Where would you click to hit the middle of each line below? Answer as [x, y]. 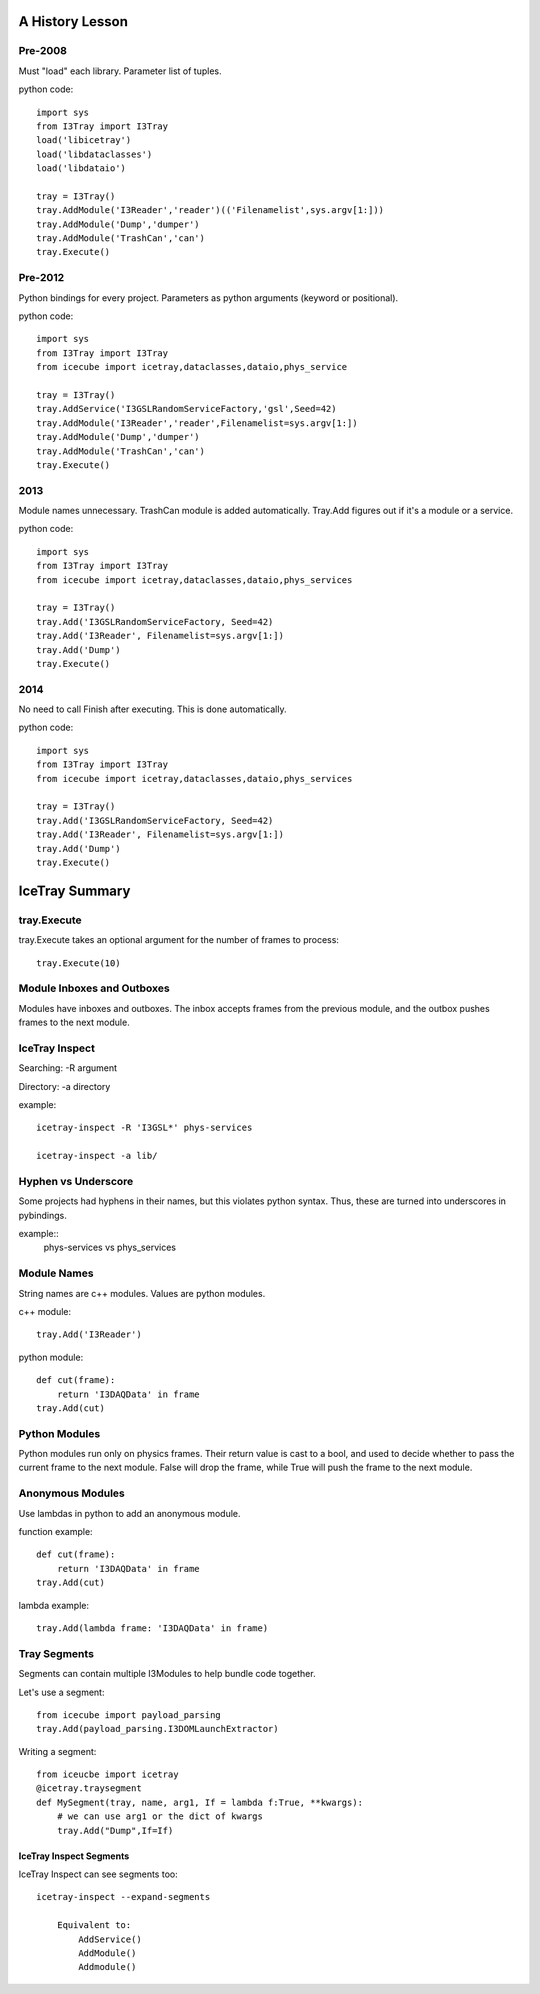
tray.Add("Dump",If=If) [115, 1830]
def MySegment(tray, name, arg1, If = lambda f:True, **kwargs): [200, 1802]
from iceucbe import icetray [107, 1774]
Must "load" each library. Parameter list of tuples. [120, 71]
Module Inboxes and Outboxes [94, 988]
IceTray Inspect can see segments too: [98, 1874]
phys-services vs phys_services [110, 1247]
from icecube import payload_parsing [129, 1714]
